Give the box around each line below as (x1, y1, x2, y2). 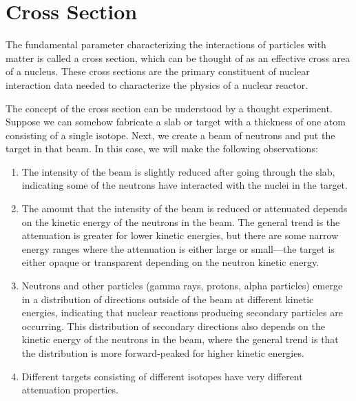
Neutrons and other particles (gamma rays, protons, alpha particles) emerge (21, 278, 343, 293)
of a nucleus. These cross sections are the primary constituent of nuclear (6, 64, 310, 79)
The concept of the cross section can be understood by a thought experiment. (6, 101, 333, 115)
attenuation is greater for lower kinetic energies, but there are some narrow (21, 228, 339, 243)
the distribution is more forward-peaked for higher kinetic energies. (21, 346, 304, 360)
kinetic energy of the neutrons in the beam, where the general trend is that (21, 332, 339, 347)
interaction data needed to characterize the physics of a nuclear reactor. (6, 77, 308, 92)
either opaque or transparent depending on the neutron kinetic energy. (21, 255, 320, 269)
